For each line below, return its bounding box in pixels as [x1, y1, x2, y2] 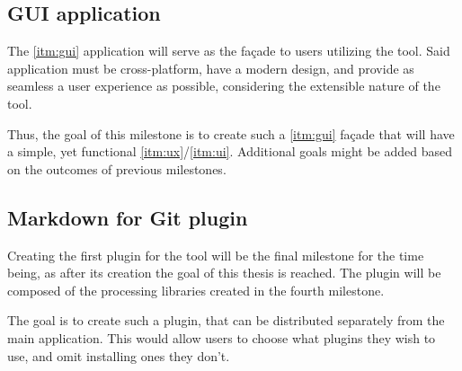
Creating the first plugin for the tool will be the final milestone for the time [7, 245, 424, 264]
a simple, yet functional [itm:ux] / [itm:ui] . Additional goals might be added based [7, 142, 452, 161]
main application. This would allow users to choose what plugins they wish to [7, 328, 436, 347]
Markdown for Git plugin [7, 203, 248, 231]
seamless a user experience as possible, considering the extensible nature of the [7, 76, 440, 95]
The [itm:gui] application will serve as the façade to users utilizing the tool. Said [7, 41, 450, 60]
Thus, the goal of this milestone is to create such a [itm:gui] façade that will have [7, 124, 455, 143]
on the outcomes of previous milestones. [7, 159, 227, 178]
